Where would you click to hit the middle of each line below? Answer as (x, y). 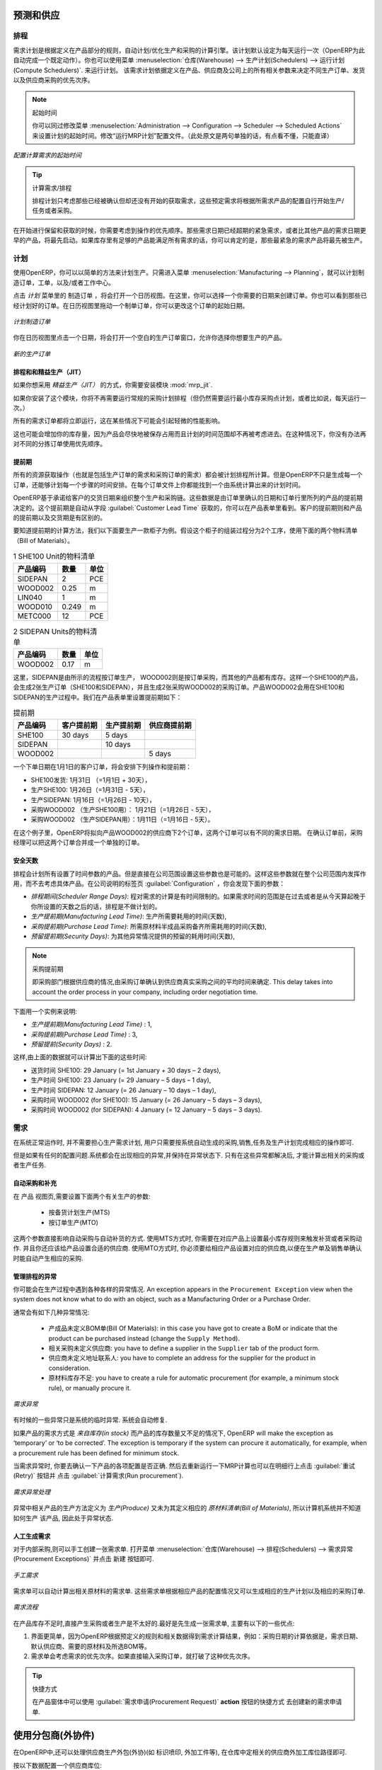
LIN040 (30, 597)
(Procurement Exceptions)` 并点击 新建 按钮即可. (84, 1559)
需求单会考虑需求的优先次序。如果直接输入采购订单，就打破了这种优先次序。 (142, 1656)
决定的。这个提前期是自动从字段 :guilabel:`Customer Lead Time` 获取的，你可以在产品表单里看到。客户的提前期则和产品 (187, 508)
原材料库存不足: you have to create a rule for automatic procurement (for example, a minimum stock (194, 1378)
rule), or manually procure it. (90, 1388)
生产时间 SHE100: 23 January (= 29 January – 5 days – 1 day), (121, 1080)
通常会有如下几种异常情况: (51, 1312)
